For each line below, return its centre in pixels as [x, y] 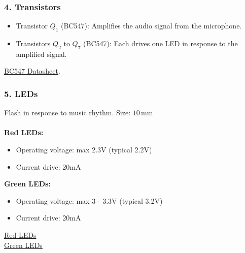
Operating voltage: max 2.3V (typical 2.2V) [84, 149]
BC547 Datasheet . [32, 71]
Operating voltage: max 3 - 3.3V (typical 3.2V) [89, 200]
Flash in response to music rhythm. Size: [67, 113]
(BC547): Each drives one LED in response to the [161, 43]
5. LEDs [21, 93]
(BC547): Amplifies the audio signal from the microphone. [151, 26]
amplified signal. [41, 54]
